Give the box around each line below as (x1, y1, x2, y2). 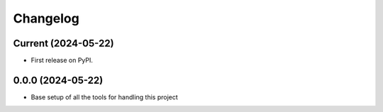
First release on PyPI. (30, 56, 94, 65)
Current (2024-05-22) (13, 37, 114, 49)
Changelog (13, 11, 79, 26)
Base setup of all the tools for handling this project (30, 92, 179, 101)
